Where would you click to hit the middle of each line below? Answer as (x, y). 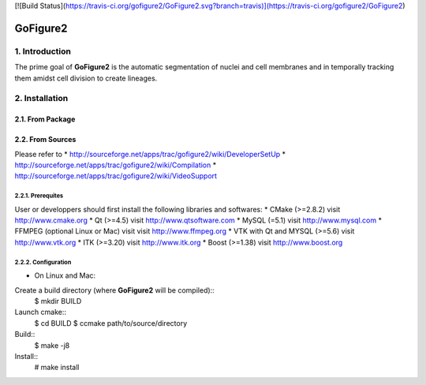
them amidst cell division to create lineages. (86, 78)
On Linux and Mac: (65, 275)
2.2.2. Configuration (43, 262)
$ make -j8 (52, 345)
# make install (57, 368)
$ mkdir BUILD (58, 301)
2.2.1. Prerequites (39, 196)
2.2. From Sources (45, 140)
